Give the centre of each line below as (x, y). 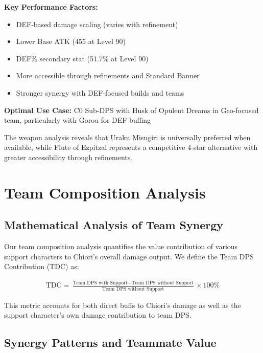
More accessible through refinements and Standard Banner (108, 75)
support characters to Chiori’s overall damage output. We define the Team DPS (129, 256)
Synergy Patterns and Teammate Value (110, 343)
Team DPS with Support (100, 283)
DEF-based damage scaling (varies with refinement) (97, 24)
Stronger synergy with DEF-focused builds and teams (100, 92)
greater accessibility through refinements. (68, 157)
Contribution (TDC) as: (42, 266)
